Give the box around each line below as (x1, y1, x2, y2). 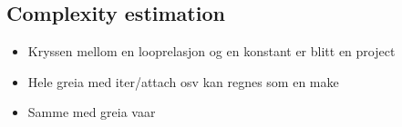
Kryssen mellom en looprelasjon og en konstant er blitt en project (27, 42, 396, 61)
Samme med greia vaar (27, 103, 156, 122)
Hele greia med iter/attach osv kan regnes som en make (27, 72, 339, 91)
